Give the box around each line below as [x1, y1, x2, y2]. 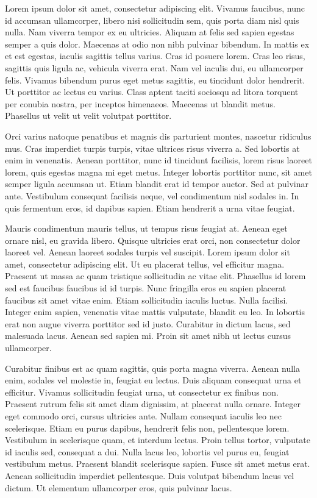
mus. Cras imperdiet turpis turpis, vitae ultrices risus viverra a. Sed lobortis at [5, 141, 300, 154]
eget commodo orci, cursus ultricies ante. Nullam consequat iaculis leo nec [5, 410, 282, 422]
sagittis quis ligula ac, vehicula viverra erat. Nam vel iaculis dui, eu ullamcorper [5, 61, 304, 74]
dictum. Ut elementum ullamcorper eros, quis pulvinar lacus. [5, 481, 232, 494]
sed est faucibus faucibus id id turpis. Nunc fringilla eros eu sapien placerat [5, 282, 287, 294]
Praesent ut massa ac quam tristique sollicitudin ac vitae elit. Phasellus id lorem [5, 269, 306, 282]
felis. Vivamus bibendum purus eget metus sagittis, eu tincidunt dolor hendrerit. [5, 73, 305, 86]
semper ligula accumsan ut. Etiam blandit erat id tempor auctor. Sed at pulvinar [5, 177, 308, 190]
